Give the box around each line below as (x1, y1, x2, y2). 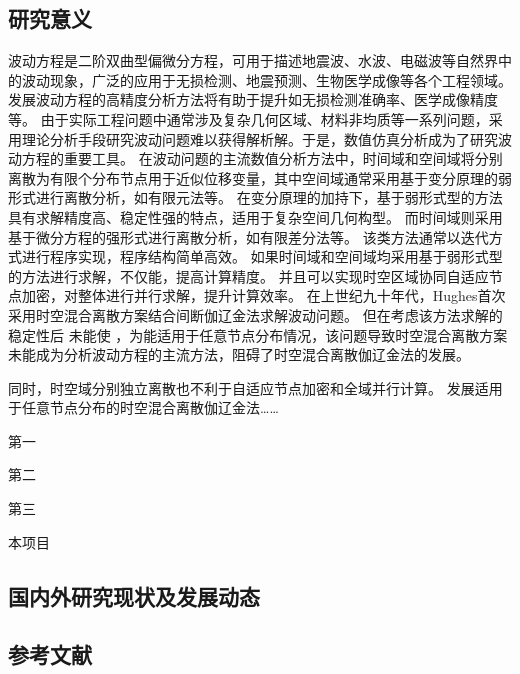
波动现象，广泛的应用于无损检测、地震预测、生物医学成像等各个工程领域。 (21, 69, 512, 90)
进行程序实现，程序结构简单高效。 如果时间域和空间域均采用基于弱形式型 (21, 246, 503, 267)
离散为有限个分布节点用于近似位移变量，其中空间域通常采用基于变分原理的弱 (8, 167, 512, 188)
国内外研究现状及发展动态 (8, 580, 260, 611)
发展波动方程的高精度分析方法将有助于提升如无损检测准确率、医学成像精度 (8, 89, 498, 110)
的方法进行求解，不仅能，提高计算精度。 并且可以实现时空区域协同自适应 (8, 265, 489, 286)
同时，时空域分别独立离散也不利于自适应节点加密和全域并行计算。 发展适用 (8, 377, 503, 398)
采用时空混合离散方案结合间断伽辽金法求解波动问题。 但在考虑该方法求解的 (8, 304, 503, 325)
